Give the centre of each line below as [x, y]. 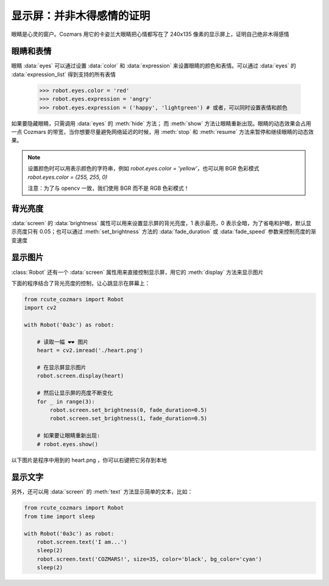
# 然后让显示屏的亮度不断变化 [75, 393]
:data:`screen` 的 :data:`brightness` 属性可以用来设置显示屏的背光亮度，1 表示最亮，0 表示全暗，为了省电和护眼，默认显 [161, 223]
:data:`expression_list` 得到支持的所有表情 [63, 74]
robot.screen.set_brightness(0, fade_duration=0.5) [129, 410]
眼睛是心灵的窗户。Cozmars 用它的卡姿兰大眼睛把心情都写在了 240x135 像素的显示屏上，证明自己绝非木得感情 [150, 34]
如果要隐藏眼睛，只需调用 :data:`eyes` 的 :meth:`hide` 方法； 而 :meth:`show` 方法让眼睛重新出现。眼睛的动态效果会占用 [161, 123]
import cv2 [40, 308]
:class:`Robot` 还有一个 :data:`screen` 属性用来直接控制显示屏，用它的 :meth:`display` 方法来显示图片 [137, 272]
